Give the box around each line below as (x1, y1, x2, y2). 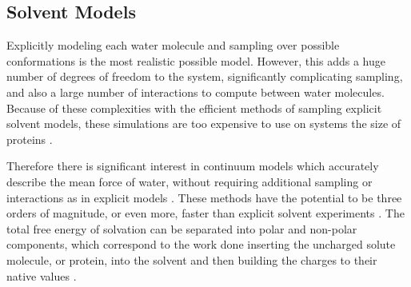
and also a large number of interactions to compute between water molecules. (6, 83, 385, 100)
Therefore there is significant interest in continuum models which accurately (6, 157, 379, 174)
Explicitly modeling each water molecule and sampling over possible (6, 37, 340, 54)
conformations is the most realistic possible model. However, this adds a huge (6, 52, 385, 69)
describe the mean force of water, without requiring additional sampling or (6, 173, 373, 189)
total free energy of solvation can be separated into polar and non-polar (6, 220, 357, 237)
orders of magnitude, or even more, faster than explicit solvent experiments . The (6, 205, 405, 221)
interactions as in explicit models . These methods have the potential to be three (6, 189, 402, 205)
